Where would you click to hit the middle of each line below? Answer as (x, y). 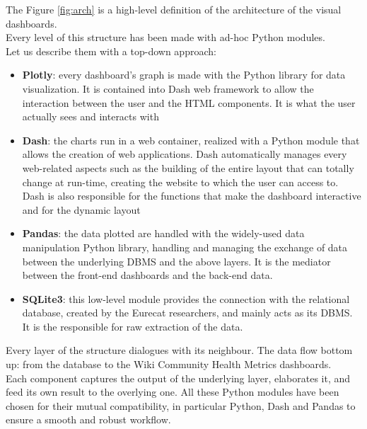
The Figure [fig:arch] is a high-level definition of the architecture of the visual (174, 9)
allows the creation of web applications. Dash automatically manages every (185, 154)
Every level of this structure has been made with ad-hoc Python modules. (165, 37)
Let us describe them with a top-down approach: (111, 51)
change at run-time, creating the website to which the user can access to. (180, 182)
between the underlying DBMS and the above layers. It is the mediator (176, 261)
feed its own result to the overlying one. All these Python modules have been (173, 392)
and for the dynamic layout (81, 209)
